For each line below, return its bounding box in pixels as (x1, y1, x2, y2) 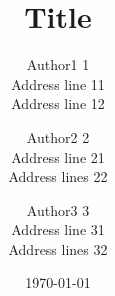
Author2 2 (26, 126, 90, 147)
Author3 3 (26, 199, 90, 220)
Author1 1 (26, 54, 90, 75)
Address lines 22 (8, 166, 108, 187)
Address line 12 (11, 93, 105, 114)
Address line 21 (11, 146, 105, 167)
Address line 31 (11, 219, 105, 240)
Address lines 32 (8, 238, 108, 259)
